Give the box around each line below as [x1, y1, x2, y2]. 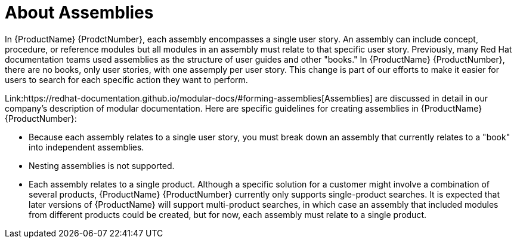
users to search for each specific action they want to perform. [5, 74, 248, 85]
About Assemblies [5, 2, 154, 23]
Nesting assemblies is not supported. [29, 160, 175, 171]
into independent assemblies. [29, 142, 144, 152]
